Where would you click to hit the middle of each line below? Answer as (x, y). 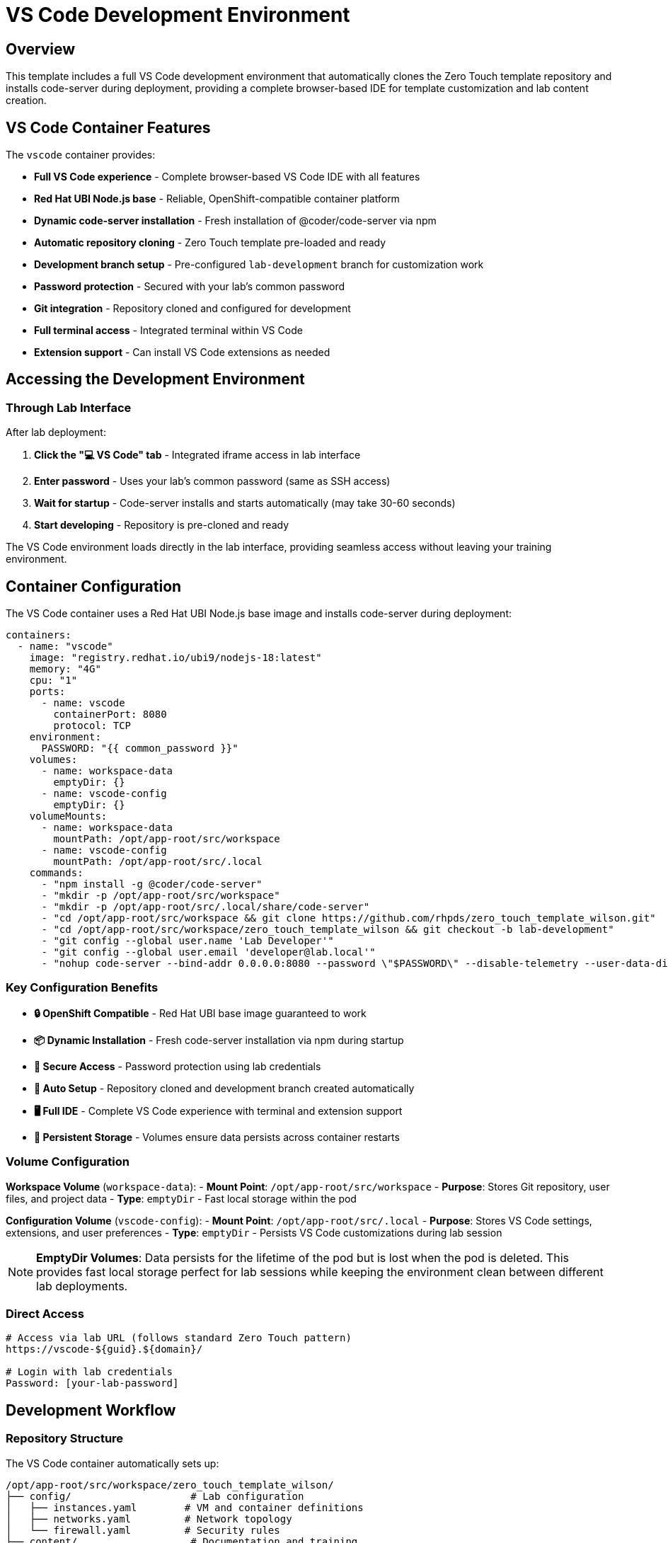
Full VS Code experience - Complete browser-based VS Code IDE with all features (227, 177)
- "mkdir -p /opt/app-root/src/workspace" (161, 896)
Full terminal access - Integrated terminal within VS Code (168, 331)
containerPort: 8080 (110, 715)
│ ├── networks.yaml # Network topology (149, 1519)
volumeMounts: (68, 816)
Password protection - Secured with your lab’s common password (190, 287)
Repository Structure (65, 1439)
